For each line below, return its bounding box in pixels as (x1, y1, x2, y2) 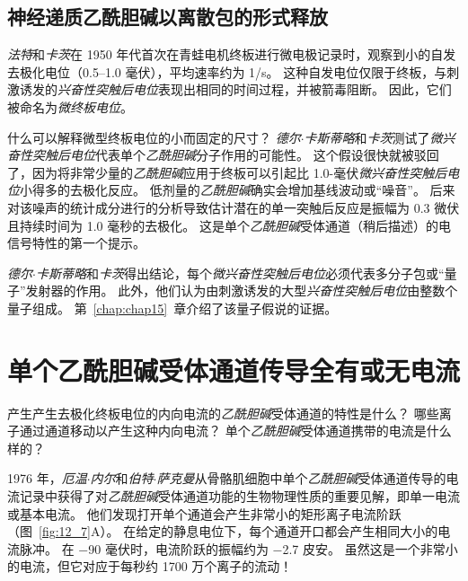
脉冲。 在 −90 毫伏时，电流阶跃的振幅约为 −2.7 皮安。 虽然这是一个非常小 (19, 539, 458, 558)
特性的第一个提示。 (31, 233, 146, 252)
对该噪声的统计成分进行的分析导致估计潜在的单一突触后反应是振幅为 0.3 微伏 (7, 198, 460, 216)
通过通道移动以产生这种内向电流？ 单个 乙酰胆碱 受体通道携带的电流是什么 (19, 421, 452, 440)
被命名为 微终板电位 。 (7, 97, 133, 116)
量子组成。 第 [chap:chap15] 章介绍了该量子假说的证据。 (7, 298, 338, 317)
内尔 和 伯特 (90, 469, 154, 488)
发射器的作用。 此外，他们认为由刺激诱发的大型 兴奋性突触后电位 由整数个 (25, 281, 458, 300)
